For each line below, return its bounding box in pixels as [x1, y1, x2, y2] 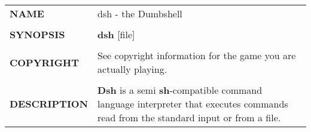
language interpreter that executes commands [97, 97, 288, 110]
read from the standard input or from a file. [97, 110, 281, 124]
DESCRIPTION [10, 97, 89, 110]
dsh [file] [97, 27, 135, 41]
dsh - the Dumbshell [97, 7, 182, 20]
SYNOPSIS [10, 27, 65, 41]
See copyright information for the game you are [97, 48, 296, 62]
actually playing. [97, 62, 167, 76]
